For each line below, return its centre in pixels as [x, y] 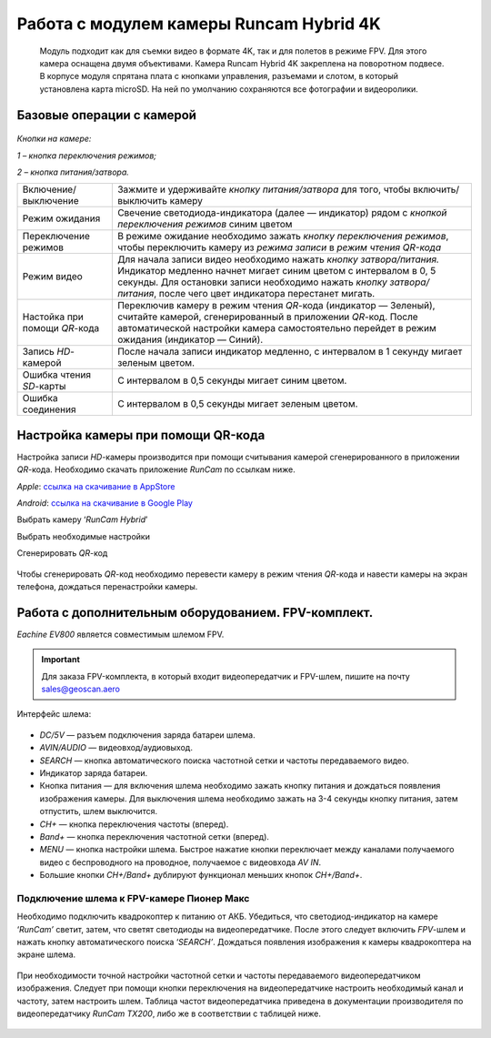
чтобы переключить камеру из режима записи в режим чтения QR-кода [279, 247]
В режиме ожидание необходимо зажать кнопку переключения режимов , [283, 237]
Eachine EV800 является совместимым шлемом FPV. [120, 634]
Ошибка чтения [56, 375]
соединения [49, 409]
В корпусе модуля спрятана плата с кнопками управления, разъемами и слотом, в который [219, 76]
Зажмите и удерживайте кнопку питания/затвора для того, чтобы [264, 189]
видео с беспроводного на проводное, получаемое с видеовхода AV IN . [180, 862]
